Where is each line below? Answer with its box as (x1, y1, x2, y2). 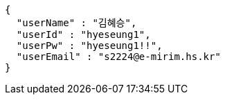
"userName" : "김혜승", (16, 17, 137, 28)
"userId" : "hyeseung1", (16, 29, 151, 40)
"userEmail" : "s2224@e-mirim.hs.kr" (16, 51, 221, 62)
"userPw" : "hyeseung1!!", (16, 40, 163, 51)
